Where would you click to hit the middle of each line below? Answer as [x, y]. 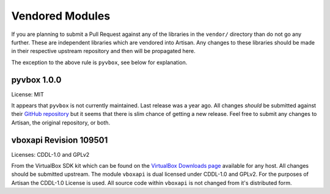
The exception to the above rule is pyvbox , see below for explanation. [99, 62]
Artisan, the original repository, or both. [61, 123]
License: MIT [28, 94]
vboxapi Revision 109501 [60, 140]
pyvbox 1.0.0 [36, 80]
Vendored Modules [61, 16]
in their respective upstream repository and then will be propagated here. [103, 51]
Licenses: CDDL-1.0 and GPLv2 [50, 154]
